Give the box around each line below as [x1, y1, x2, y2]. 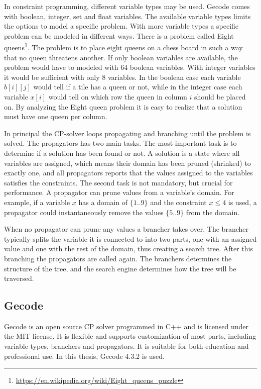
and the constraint [150, 197, 207, 207]
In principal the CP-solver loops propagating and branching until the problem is [4, 128, 251, 138]
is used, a [228, 197, 257, 207]
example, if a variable [4, 197, 70, 207]
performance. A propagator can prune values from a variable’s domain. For [4, 187, 234, 198]
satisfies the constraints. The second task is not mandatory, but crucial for [4, 177, 233, 187]
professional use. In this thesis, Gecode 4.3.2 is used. [4, 350, 165, 361]
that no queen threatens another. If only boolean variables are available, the [4, 52, 238, 62]
